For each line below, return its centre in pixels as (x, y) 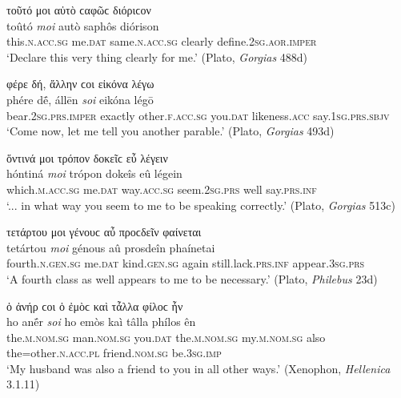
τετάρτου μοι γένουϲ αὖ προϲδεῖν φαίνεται (104, 232)
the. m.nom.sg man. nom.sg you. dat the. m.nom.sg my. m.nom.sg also (166, 337)
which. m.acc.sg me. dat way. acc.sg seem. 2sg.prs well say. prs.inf (162, 189)
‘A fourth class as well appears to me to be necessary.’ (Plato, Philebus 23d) (192, 278)
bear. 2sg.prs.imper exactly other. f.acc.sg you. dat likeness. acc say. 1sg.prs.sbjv (198, 115)
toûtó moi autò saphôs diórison (83, 25)
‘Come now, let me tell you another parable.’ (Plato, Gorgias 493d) (170, 131)
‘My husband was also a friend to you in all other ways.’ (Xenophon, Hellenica (198, 368)
